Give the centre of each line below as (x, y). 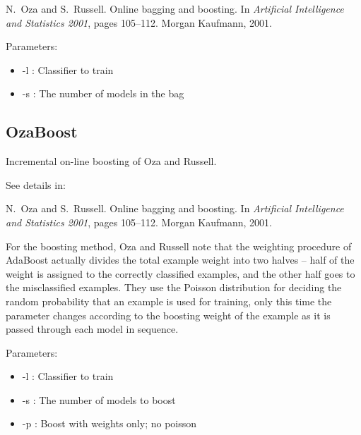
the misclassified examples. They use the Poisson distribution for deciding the (174, 287)
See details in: (36, 184)
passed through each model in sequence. (92, 329)
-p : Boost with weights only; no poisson (110, 423)
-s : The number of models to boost (99, 399)
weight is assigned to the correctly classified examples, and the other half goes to (180, 273)
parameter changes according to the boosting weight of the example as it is (168, 315)
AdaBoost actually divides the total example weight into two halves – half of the (180, 260)
